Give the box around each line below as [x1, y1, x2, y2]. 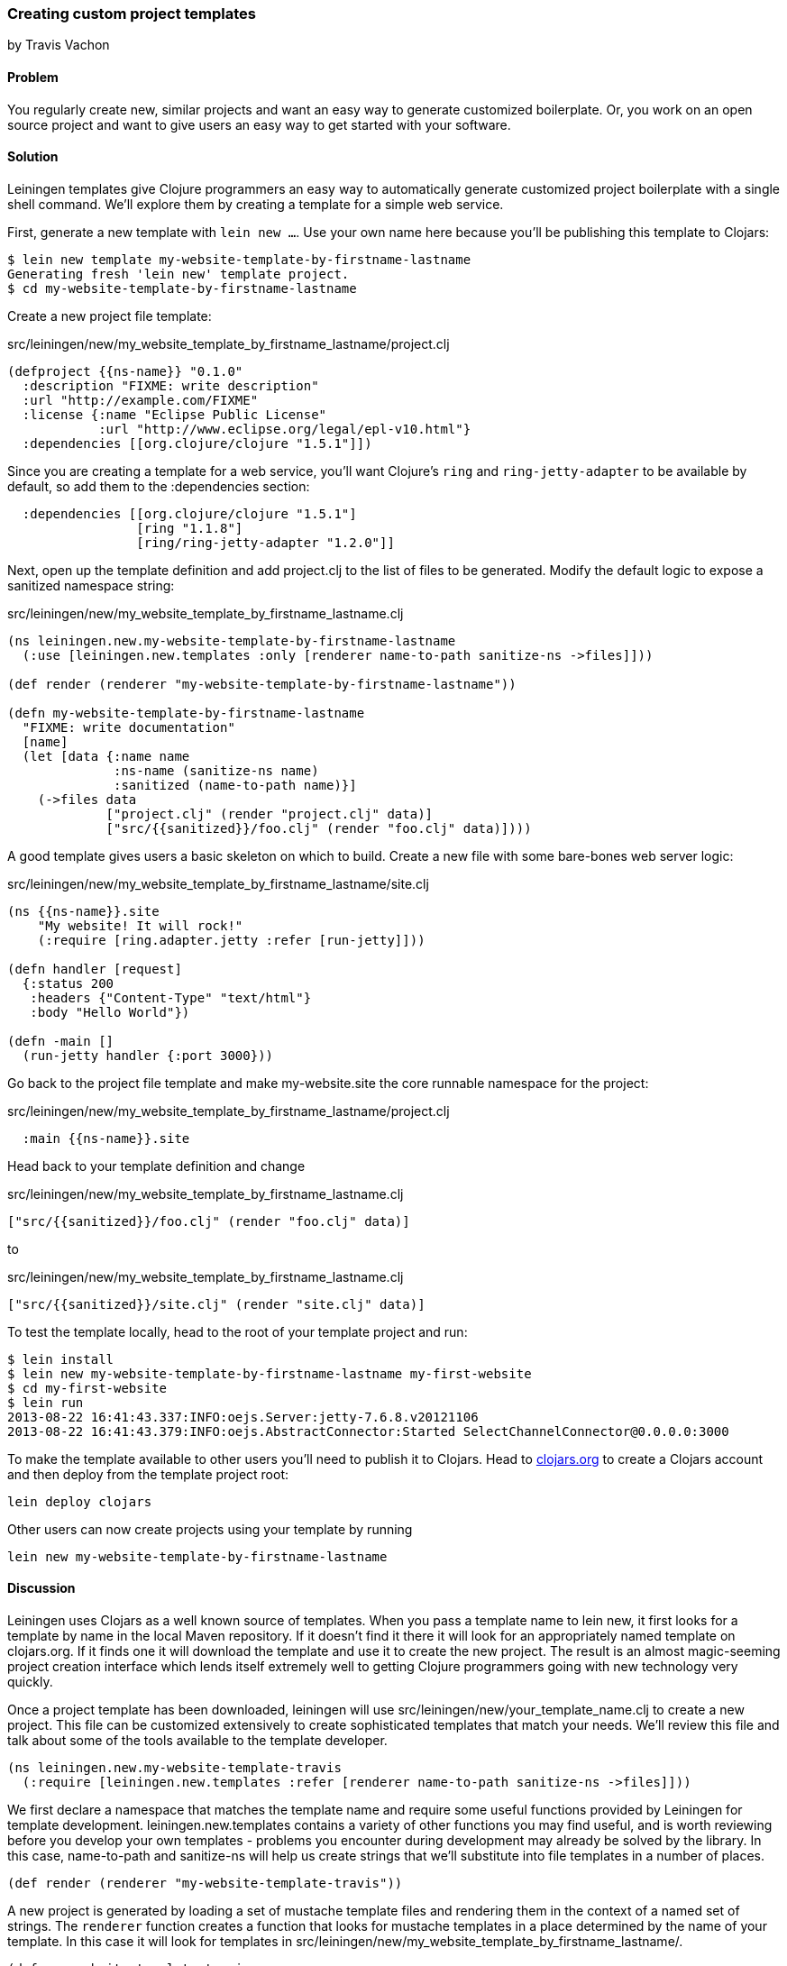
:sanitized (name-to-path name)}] [114, 777, 357, 792]
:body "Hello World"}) [30, 1004, 190, 1020]
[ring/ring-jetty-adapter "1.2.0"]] [136, 535, 395, 550]
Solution [7, 149, 59, 165]
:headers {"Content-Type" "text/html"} [30, 990, 312, 1005]
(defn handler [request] [7, 961, 182, 976]
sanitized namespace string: [7, 577, 175, 593]
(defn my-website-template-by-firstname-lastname [7, 705, 365, 720]
